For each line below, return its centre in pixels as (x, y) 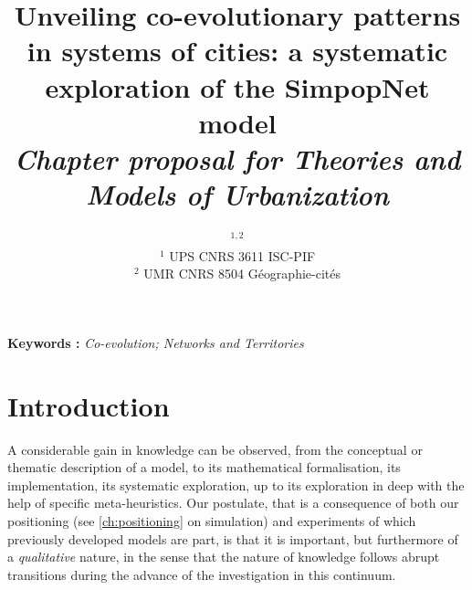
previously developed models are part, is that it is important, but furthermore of (233, 538)
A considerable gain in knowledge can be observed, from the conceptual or (215, 449)
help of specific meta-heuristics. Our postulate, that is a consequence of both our (233, 503)
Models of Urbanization (237, 195)
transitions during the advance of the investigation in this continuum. (202, 574)
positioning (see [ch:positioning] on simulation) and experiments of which (212, 520)
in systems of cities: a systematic (237, 51)
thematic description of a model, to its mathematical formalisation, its (204, 467)
